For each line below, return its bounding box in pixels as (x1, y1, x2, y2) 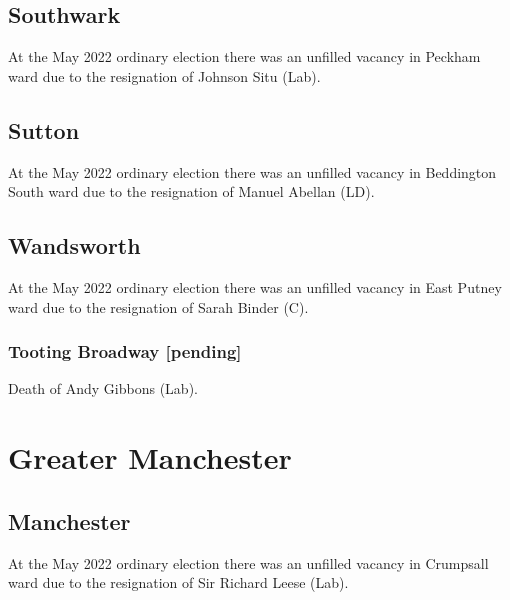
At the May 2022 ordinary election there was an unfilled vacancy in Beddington (8, 161, 497, 182)
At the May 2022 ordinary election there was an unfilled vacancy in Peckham (8, 46, 481, 67)
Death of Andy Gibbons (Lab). (8, 378, 198, 399)
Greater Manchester (8, 437, 292, 478)
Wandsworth (8, 230, 141, 261)
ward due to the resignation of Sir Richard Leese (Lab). (8, 572, 349, 593)
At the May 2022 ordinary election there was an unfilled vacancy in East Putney (8, 276, 502, 297)
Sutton (8, 114, 80, 145)
